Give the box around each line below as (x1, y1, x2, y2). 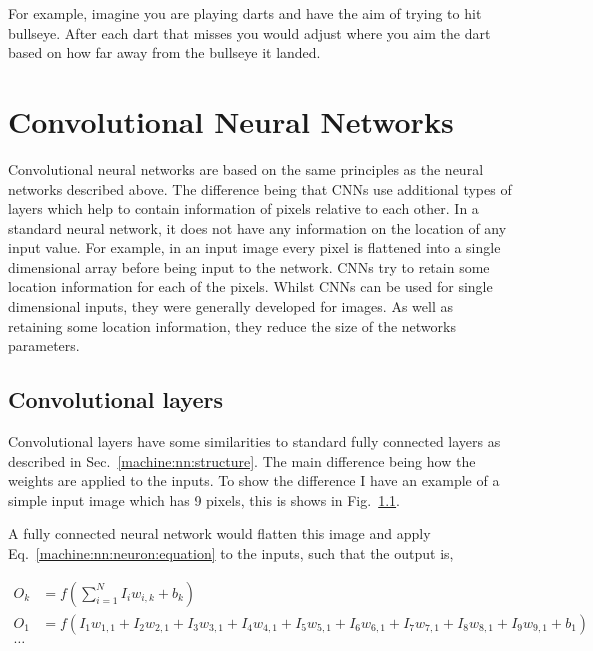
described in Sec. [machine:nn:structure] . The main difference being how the (8, 450, 476, 471)
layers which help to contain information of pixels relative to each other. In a (8, 198, 479, 219)
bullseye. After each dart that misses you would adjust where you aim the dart (8, 22, 491, 43)
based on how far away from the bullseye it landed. (8, 42, 321, 63)
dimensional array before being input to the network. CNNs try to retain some (8, 256, 490, 277)
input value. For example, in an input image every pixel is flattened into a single (8, 237, 501, 258)
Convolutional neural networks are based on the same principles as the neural (8, 158, 484, 179)
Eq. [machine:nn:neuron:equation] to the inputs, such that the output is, (8, 543, 454, 564)
